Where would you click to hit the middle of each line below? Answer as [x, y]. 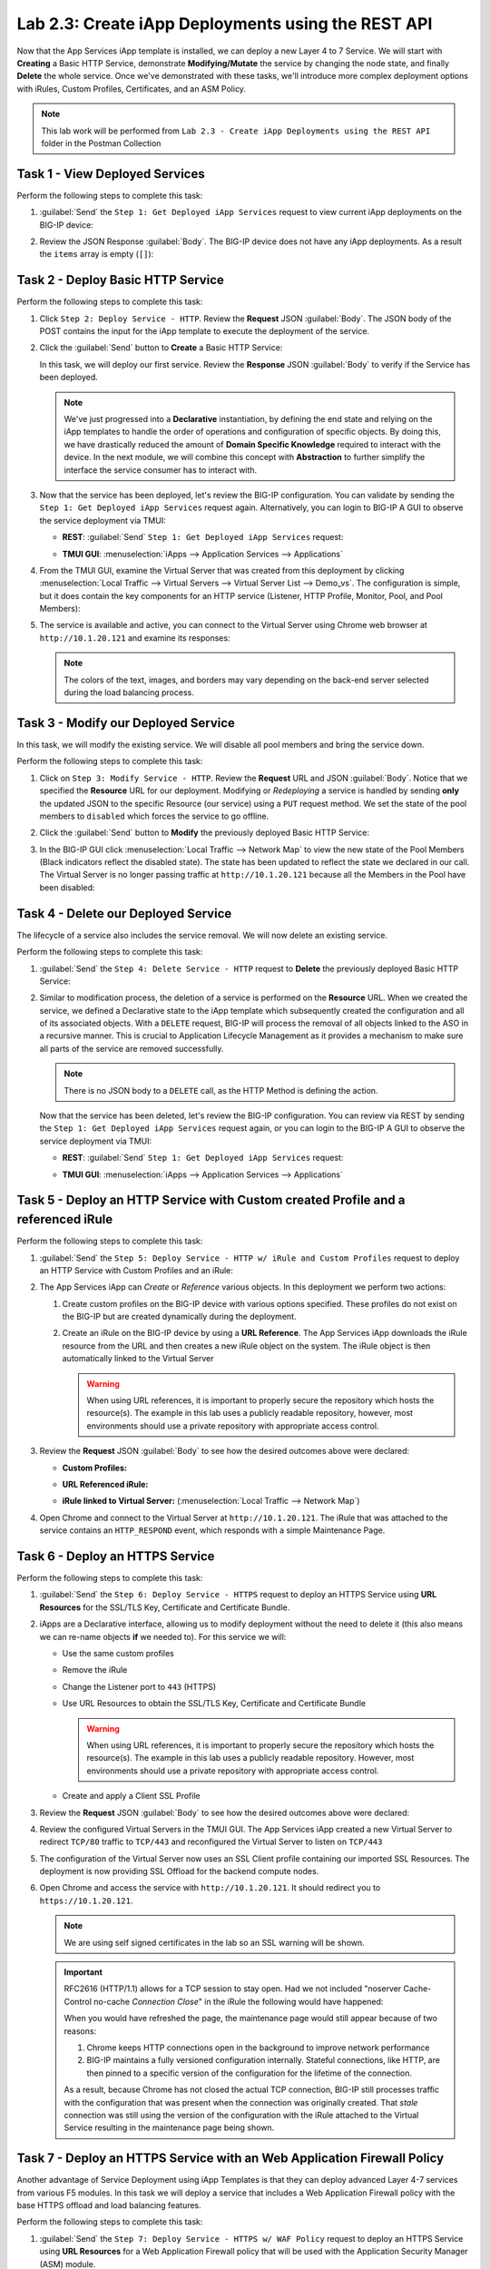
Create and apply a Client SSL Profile [131, 1796]
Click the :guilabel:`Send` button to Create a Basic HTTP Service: [161, 348]
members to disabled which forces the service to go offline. [154, 816]
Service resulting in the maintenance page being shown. [169, 2127]
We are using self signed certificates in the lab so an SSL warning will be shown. [214, 1942]
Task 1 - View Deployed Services [111, 174]
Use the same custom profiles [118, 1653]
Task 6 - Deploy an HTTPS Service [116, 1556]
